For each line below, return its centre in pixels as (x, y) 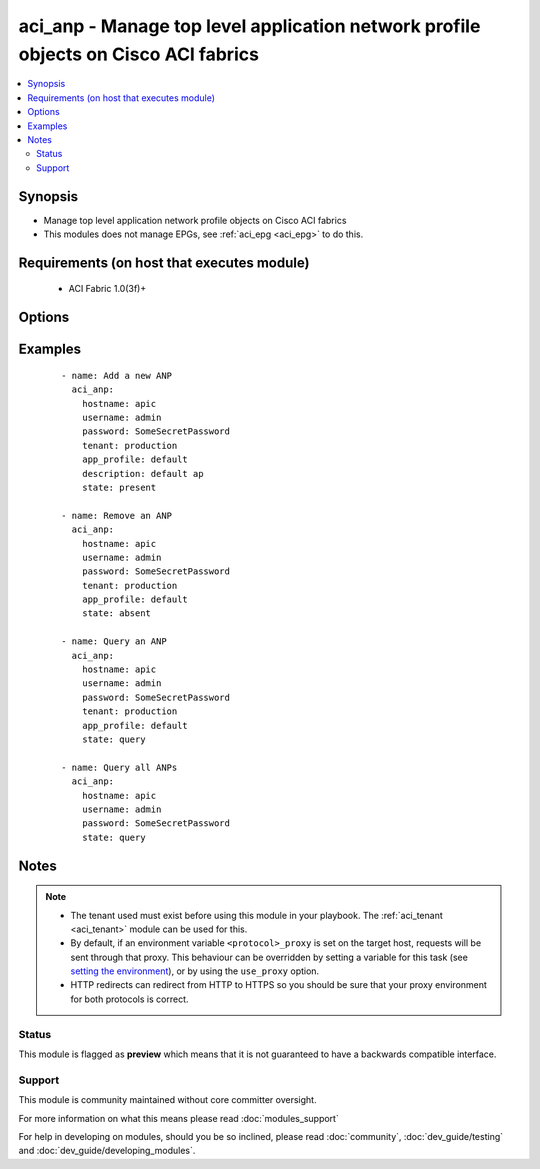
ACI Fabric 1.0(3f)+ (107, 289)
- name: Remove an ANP (117, 515)
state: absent (116, 613)
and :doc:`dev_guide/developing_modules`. (107, 1151)
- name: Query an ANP (114, 641)
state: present (119, 487)
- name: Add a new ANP (117, 375)
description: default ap (142, 473)
